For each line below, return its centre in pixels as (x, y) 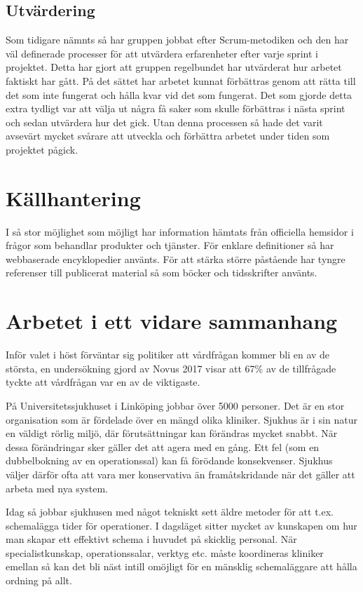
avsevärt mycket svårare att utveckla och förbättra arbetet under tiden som (168, 136)
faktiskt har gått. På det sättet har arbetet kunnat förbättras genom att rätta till (181, 80)
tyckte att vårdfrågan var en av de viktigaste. (103, 382)
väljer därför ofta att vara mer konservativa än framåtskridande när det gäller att (180, 474)
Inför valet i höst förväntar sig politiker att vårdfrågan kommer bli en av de (168, 355)
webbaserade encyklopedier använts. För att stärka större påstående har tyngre (176, 258)
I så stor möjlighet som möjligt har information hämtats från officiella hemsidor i (180, 231)
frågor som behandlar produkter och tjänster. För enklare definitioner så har (170, 245)
